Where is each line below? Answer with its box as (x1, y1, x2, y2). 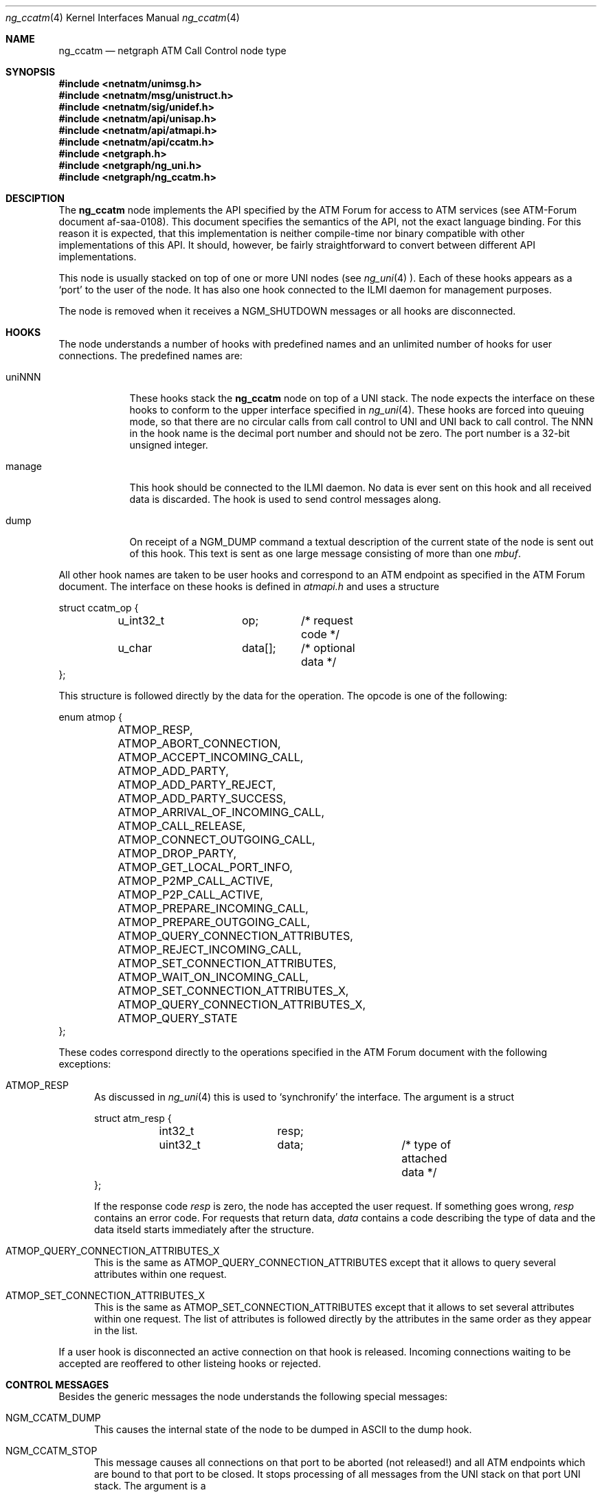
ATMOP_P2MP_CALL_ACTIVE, (118, 874, 274, 888)
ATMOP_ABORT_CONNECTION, (118, 736, 281, 750)
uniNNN (5, 371, 41, 383)
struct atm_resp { (94, 1112, 172, 1124)
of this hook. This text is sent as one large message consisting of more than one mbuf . (129, 548, 521, 559)
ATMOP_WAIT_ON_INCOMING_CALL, (118, 970, 309, 984)
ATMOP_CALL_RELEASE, (118, 819, 246, 833)
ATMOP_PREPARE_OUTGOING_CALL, (118, 915, 311, 929)
